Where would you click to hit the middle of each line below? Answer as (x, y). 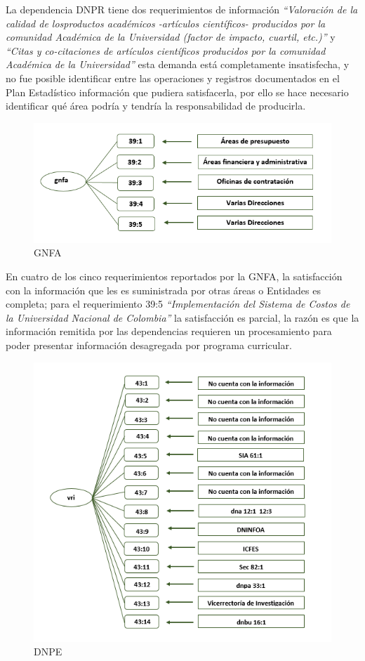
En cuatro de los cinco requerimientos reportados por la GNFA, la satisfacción (174, 276)
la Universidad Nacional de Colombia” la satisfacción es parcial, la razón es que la (182, 317)
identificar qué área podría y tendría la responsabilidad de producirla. (156, 106)
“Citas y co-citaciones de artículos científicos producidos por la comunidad (166, 50)
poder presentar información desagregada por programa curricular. (149, 345)
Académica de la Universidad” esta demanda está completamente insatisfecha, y (178, 64)
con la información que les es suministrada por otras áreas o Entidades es (163, 290)
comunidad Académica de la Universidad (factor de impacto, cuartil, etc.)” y (171, 37)
